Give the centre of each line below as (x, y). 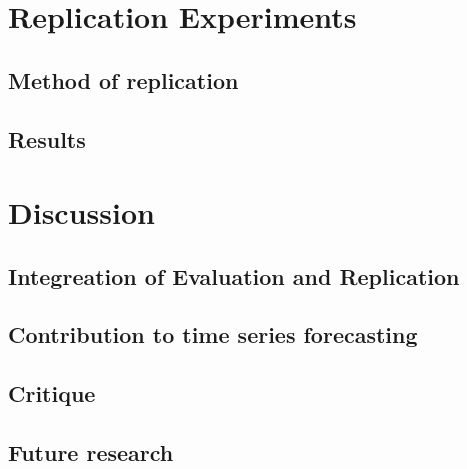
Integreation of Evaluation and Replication (234, 275)
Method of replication (123, 79)
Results (47, 138)
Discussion (81, 212)
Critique (52, 393)
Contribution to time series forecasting (213, 334)
